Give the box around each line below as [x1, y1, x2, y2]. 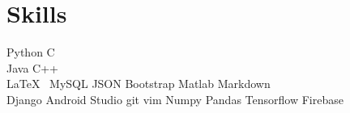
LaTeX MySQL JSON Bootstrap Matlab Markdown [6, 75, 271, 92]
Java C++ [6, 59, 58, 76]
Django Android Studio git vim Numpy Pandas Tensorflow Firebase [6, 90, 344, 107]
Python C [6, 44, 55, 61]
